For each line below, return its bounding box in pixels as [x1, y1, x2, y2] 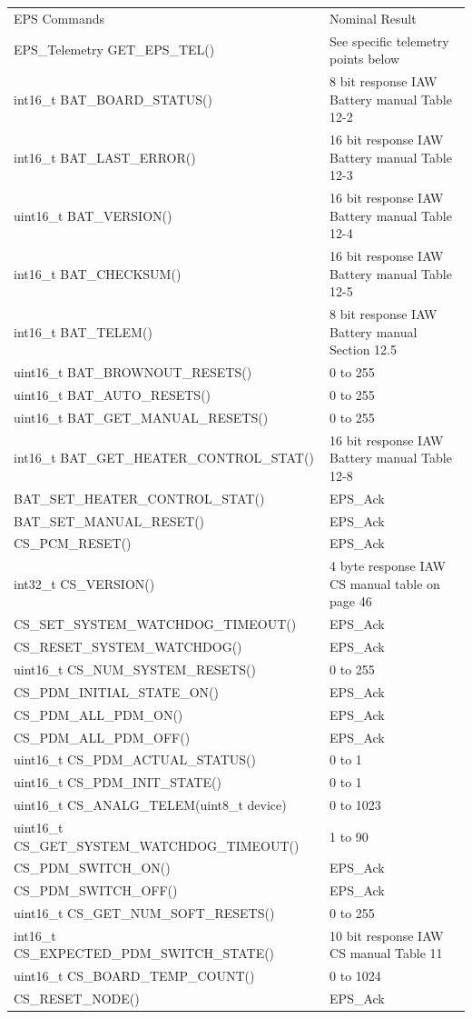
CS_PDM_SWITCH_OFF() [14, 881, 178, 900]
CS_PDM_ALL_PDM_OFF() [14, 727, 191, 746]
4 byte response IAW [329, 556, 446, 575]
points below [329, 49, 400, 68]
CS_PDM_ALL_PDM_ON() [14, 704, 183, 724]
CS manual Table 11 [329, 944, 443, 963]
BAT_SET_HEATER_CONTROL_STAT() [14, 488, 265, 507]
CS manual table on [329, 574, 440, 593]
